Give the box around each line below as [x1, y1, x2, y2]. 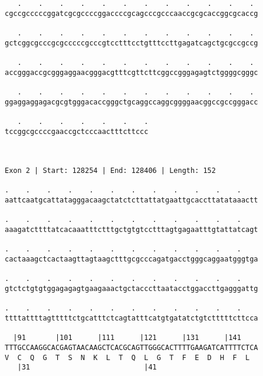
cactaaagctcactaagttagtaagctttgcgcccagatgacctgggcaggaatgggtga [5, 255, 258, 264]
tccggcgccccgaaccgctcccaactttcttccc [5, 127, 149, 136]
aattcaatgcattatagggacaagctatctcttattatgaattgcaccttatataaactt [5, 196, 258, 205]
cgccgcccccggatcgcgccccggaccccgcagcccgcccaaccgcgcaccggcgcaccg [5, 9, 258, 18]
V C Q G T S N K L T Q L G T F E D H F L [5, 353, 250, 362]
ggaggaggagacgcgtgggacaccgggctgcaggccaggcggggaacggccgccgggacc [5, 97, 258, 106]
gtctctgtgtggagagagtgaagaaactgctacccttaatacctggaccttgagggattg [5, 285, 258, 293]
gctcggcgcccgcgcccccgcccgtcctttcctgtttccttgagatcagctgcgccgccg [5, 38, 258, 47]
